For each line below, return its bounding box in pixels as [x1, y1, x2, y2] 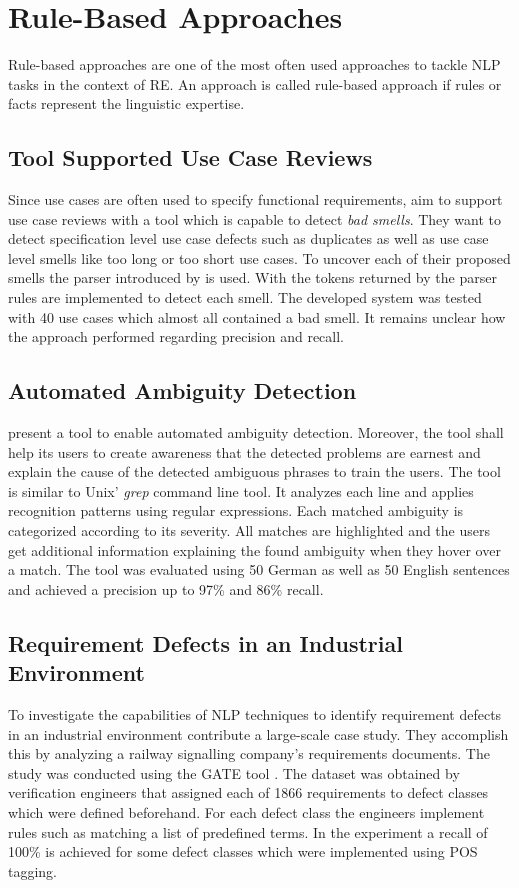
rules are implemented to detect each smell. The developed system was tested [8, 287, 482, 308]
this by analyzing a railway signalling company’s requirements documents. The [8, 743, 490, 764]
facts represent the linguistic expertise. [8, 93, 245, 114]
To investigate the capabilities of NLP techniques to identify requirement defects [8, 704, 502, 724]
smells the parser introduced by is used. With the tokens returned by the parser [8, 267, 497, 288]
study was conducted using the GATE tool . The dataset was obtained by [8, 762, 460, 783]
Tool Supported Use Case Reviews [8, 142, 373, 173]
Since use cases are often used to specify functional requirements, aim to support [8, 189, 503, 210]
